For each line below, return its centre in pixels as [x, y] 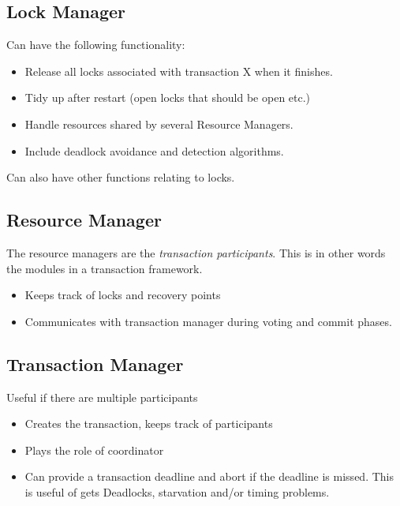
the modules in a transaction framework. [105, 268]
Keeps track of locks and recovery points [123, 295]
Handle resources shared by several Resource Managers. [159, 124]
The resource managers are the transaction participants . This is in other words [196, 252]
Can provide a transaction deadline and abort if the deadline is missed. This [209, 476]
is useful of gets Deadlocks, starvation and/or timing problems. [177, 491]
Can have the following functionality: [96, 45]
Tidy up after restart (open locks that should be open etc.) [168, 97]
